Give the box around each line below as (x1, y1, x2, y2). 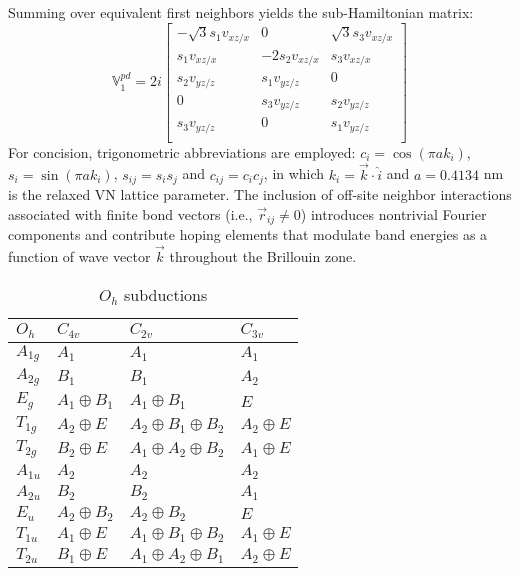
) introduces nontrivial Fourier (300, 203, 487, 224)
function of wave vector (8, 245, 151, 266)
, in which (263, 163, 325, 184)
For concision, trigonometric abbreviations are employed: (8, 141, 356, 162)
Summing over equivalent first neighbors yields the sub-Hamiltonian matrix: (8, 2, 474, 22)
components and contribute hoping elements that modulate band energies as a (8, 224, 488, 245)
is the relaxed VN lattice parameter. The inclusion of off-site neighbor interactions (8, 184, 512, 205)
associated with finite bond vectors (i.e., (8, 203, 253, 224)
